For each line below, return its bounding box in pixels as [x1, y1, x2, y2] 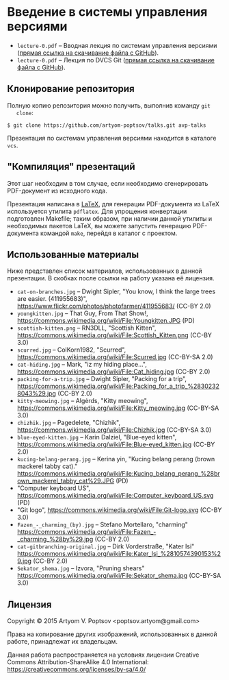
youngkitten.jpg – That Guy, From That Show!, [16, 309, 148, 317]
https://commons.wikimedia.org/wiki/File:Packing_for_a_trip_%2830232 [16, 382, 220, 391]
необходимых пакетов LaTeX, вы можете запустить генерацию [7, 221, 191, 230]
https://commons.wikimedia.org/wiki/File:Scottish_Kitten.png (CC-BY [16, 331, 212, 339]
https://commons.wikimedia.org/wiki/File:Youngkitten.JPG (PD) [16, 317, 195, 325]
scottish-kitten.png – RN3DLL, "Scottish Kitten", [16, 324, 157, 332]
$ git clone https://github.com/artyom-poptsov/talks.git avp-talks [7, 121, 206, 129]
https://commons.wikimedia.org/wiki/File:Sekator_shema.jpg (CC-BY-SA [16, 572, 221, 580]
